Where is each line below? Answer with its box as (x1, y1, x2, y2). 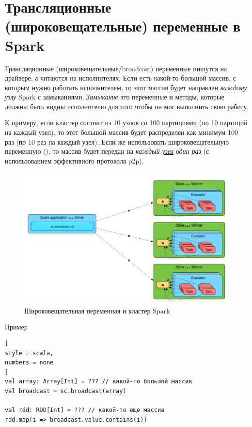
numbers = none (5, 359, 54, 366)
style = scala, (5, 349, 54, 357)
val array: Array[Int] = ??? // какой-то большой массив (5, 378, 192, 385)
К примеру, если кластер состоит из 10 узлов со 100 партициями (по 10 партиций (5, 117, 248, 128)
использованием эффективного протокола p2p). (5, 155, 144, 165)
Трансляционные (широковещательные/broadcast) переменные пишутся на (5, 63, 227, 73)
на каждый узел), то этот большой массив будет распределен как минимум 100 (5, 127, 238, 137)
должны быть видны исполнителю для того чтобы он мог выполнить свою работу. (5, 101, 249, 111)
